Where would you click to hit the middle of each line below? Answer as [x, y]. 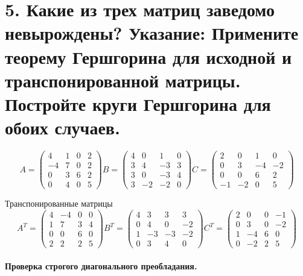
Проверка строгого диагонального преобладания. [101, 265]
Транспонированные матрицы [59, 203]
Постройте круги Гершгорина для [138, 103]
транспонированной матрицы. [123, 80]
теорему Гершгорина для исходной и [148, 56]
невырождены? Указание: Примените [152, 33]
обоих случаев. [62, 127]
